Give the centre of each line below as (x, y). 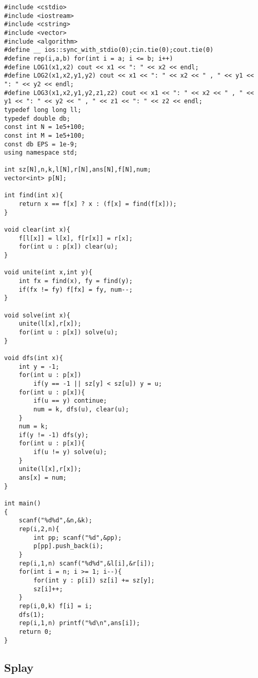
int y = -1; (39, 366)
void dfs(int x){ (34, 358)
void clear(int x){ (37, 230)
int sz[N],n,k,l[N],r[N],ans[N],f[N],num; (78, 170)
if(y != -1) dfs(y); (54, 435)
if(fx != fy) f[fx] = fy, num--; (76, 289)
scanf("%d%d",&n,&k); (55, 521)
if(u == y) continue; (70, 401)
